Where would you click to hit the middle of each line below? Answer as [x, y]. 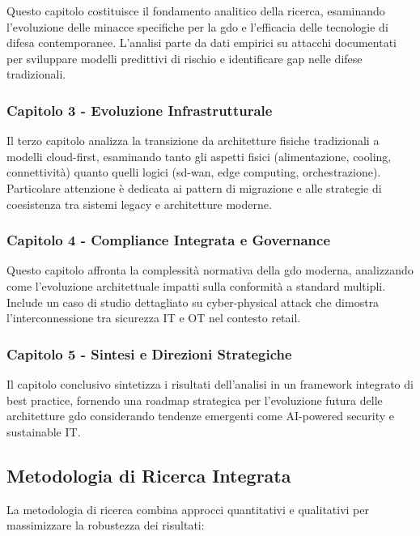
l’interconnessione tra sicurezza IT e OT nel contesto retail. [154, 318]
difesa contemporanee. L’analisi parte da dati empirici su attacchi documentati [202, 43]
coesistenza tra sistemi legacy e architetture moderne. [139, 204]
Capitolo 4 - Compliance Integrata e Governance [169, 240]
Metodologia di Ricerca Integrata [149, 475]
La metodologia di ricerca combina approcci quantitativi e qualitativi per [188, 509]
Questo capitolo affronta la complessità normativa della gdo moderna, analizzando [210, 270]
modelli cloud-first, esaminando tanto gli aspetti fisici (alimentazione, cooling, [199, 156]
